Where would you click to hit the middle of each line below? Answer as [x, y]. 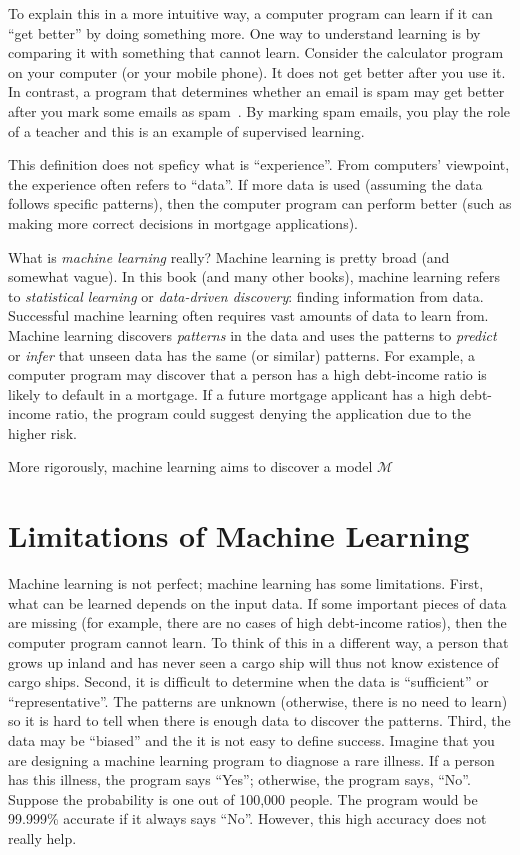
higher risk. [43, 432]
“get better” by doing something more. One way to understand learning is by [244, 32]
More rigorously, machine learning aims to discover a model [190, 466]
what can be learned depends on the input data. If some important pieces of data [257, 602]
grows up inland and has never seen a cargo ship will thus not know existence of [253, 661]
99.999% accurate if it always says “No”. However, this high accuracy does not [247, 818]
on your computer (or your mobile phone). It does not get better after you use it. [257, 71]
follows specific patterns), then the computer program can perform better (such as [260, 203]
